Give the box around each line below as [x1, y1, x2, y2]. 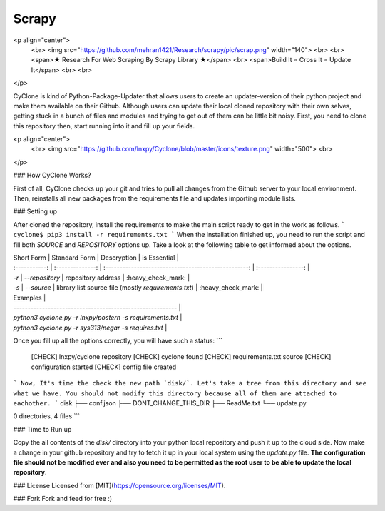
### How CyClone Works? [13, 171, 92, 180]
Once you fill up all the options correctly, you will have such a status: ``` [13, 336, 222, 345]
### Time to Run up [13, 425, 72, 433]
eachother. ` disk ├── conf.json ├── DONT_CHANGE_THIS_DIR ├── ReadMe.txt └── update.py [13, 399, 307, 408]
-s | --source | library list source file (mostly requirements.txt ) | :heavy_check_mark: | [13, 283, 263, 292]
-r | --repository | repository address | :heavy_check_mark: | [13, 273, 190, 282]
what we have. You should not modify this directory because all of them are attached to [13, 389, 337, 398]
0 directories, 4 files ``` [13, 412, 81, 420]
